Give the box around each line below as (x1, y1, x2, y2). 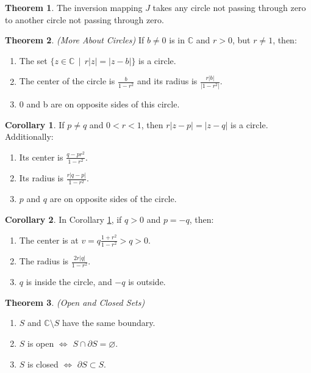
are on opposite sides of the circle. (49, 192, 177, 205)
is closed (27, 357, 59, 370)
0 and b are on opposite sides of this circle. (19, 98, 180, 110)
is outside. (128, 275, 166, 288)
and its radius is (137, 74, 198, 87)
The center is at (19, 233, 79, 246)
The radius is (19, 255, 69, 267)
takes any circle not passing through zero (152, 1, 306, 13)
